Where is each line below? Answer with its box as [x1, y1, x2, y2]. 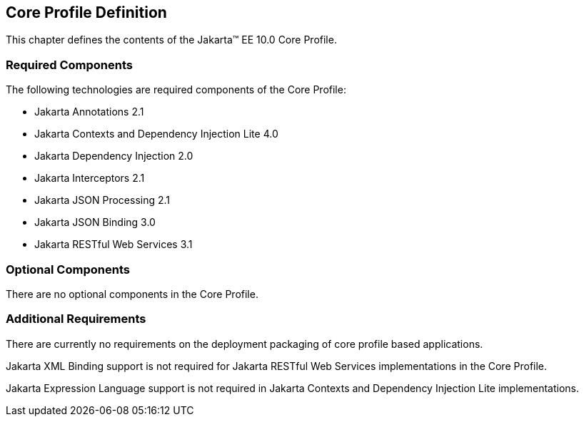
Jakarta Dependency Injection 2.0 [34, 150, 193, 163]
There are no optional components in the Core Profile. [6, 287, 258, 300]
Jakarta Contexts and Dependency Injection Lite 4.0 [34, 128, 278, 140]
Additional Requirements [6, 312, 146, 326]
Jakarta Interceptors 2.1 [34, 172, 145, 185]
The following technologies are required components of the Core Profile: [6, 83, 346, 96]
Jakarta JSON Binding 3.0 [34, 216, 156, 229]
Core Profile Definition [6, 4, 167, 21]
